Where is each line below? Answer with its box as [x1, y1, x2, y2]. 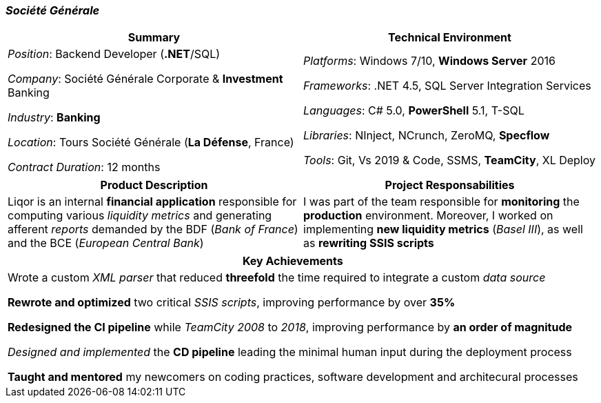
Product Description [100, 178, 208, 193]
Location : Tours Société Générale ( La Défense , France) [8, 135, 294, 150]
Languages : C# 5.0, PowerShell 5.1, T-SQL [303, 104, 524, 118]
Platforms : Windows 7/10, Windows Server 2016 [303, 54, 556, 68]
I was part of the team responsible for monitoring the [303, 195, 580, 209]
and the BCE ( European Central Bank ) [8, 236, 204, 250]
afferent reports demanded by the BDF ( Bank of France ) [8, 222, 298, 237]
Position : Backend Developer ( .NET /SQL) [8, 47, 221, 61]
